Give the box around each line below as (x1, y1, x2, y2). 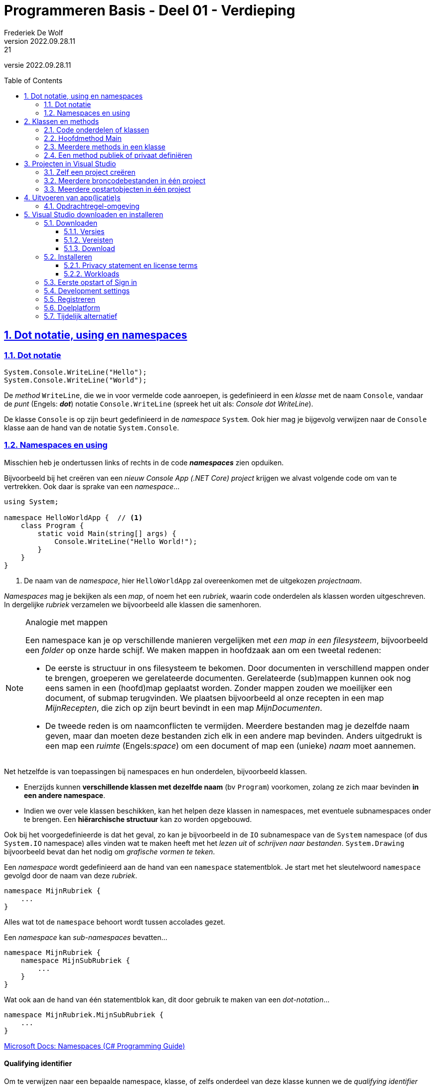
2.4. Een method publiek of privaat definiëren (44, 150, 192, 159)
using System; (4, 497, 59, 506)
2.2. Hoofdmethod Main (44, 134, 122, 142)
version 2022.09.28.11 (4, 36, 75, 45)
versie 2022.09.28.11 (4, 60, 71, 69)
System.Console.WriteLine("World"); (4, 376, 147, 384)
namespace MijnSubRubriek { (20, 956, 130, 964)
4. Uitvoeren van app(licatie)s (24, 193, 121, 202)
